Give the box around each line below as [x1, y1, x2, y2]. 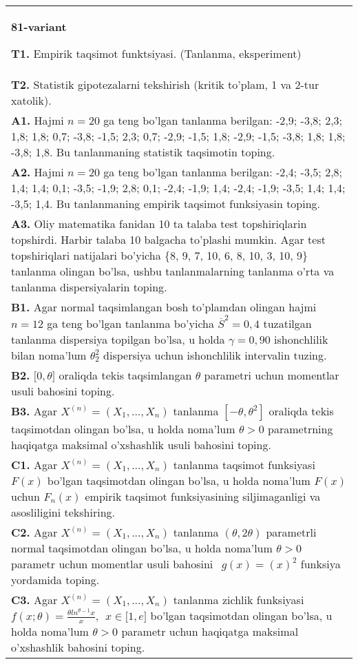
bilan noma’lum [11, 346, 87, 363]
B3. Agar [11, 402, 58, 419]
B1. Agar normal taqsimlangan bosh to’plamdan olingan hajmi [11, 299, 317, 315]
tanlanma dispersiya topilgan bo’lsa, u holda [11, 331, 225, 347]
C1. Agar [11, 456, 58, 473]
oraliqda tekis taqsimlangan [59, 366, 192, 383]
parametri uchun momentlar [204, 366, 339, 383]
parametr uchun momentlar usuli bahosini [11, 555, 213, 572]
